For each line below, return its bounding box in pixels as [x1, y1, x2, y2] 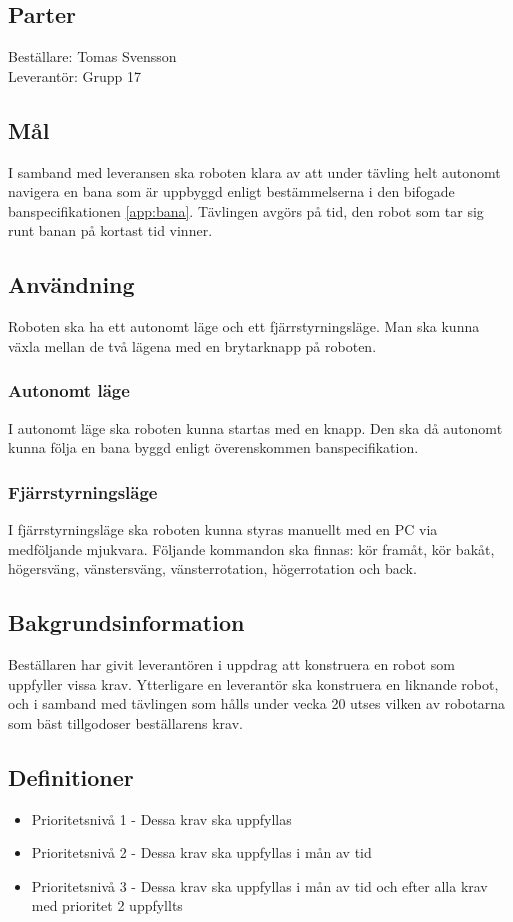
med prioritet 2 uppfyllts [31, 895, 183, 916]
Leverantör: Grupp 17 [8, 65, 142, 86]
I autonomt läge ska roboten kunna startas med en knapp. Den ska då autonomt [8, 417, 503, 438]
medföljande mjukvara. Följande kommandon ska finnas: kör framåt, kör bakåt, [8, 538, 495, 559]
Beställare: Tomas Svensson [8, 46, 177, 67]
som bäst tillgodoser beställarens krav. [8, 712, 244, 733]
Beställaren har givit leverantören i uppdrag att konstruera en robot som [8, 653, 455, 674]
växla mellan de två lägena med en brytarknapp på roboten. [8, 335, 377, 356]
